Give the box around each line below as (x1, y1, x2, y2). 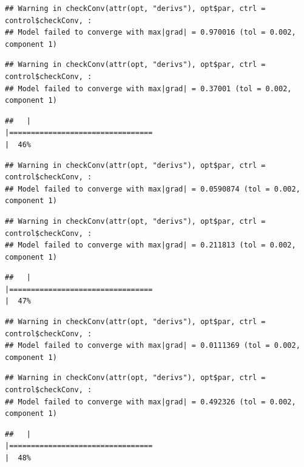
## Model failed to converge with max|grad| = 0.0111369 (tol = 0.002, (5, 341, 300, 350)
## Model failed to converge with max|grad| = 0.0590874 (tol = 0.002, (5, 184, 300, 193)
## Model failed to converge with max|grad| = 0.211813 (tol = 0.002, (5, 241, 296, 250)
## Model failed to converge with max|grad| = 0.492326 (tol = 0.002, (5, 397, 296, 406)
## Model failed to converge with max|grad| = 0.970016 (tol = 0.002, (5, 28, 296, 37)
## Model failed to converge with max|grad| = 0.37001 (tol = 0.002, (5, 84, 292, 93)
